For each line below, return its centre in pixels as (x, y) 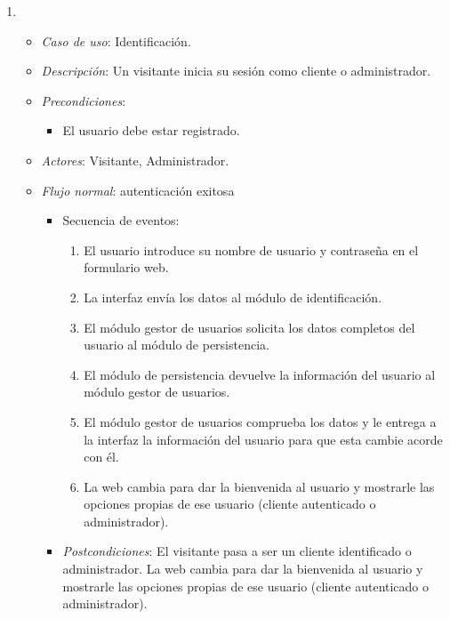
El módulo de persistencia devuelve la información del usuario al (260, 374)
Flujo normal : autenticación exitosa (138, 190)
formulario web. (126, 267)
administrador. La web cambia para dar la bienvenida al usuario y (243, 569)
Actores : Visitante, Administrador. (135, 160)
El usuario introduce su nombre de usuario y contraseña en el (251, 249)
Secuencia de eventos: (121, 220)
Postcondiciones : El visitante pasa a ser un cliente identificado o (237, 551)
